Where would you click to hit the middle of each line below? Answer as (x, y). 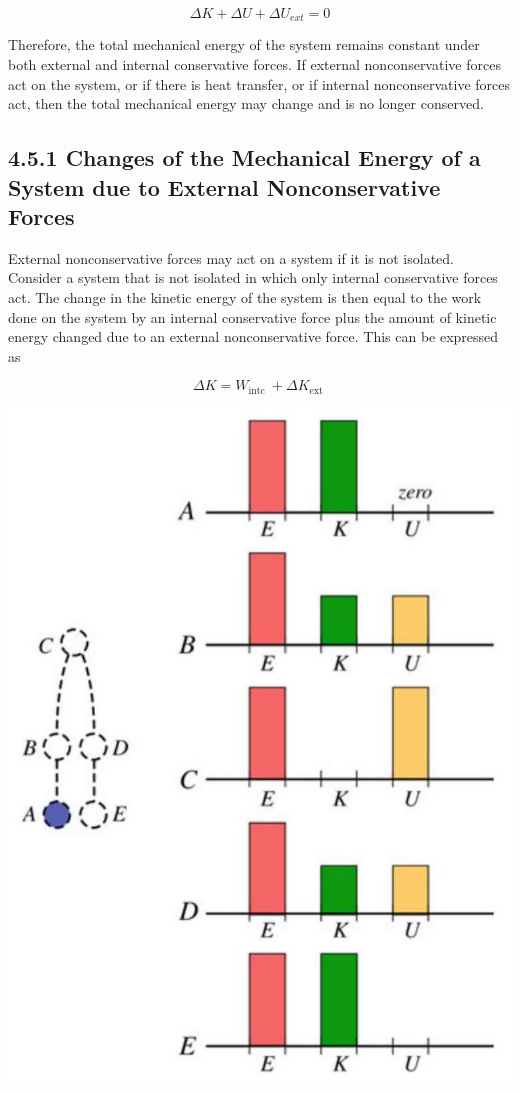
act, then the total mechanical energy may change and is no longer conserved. (246, 103)
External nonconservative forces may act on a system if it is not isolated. (231, 257)
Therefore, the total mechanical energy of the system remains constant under (244, 44)
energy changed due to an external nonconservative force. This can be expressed (253, 336)
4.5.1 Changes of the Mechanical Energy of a (244, 157)
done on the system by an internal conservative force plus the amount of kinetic (252, 316)
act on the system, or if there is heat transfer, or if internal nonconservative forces (259, 83)
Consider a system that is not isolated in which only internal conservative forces (253, 277)
